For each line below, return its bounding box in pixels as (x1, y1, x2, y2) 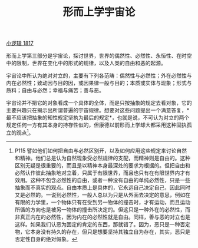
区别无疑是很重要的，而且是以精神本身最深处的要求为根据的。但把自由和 (14, 161, 190, 168)
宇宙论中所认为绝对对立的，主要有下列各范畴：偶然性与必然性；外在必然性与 (6, 72, 192, 80)
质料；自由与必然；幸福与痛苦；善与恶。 (6, 87, 104, 94)
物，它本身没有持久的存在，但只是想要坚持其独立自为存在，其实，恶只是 (14, 228, 190, 235)
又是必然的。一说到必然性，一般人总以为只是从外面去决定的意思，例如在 (14, 191, 190, 198)
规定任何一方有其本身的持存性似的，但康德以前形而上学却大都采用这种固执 (6, 121, 187, 128)
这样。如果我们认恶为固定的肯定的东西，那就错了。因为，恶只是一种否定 (14, 220, 190, 227)
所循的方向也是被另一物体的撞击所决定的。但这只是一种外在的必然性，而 (14, 206, 190, 213)
